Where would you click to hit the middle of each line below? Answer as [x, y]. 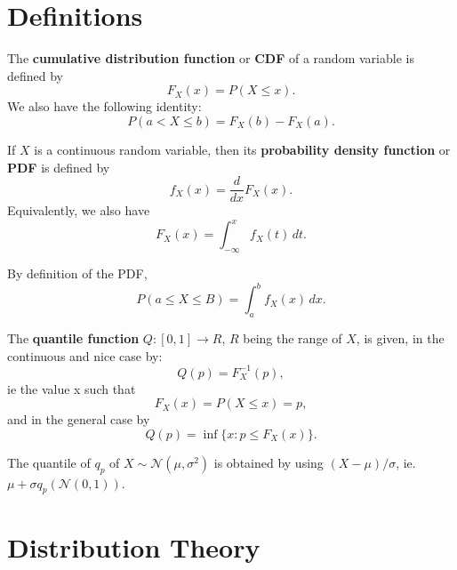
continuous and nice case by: [85, 355]
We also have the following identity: [104, 106]
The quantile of [49, 462]
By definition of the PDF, [77, 273]
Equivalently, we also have [79, 210]
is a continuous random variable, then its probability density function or [242, 149]
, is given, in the [400, 337]
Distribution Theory [134, 546]
